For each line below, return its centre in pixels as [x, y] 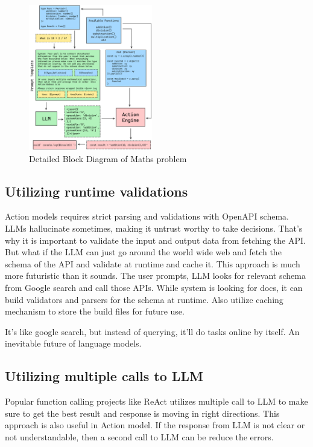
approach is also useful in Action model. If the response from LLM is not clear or [155, 425]
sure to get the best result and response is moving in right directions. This [142, 413]
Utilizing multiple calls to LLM [104, 376]
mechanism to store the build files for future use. [95, 311]
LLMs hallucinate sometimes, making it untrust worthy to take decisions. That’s [154, 228]
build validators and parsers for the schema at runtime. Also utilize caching [144, 299]
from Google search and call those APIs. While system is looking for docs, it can [154, 288]
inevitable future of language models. [73, 343]
